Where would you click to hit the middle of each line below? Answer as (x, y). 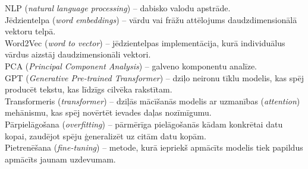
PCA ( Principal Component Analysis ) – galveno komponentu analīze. (131, 66)
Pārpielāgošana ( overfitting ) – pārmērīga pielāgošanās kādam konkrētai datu (144, 124)
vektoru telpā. (30, 31)
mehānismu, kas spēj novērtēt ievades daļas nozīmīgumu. (108, 112)
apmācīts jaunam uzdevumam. (60, 159)
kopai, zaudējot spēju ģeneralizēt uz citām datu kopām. (106, 135)
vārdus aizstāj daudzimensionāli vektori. (78, 54)
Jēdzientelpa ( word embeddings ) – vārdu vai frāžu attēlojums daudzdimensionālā (151, 19)
